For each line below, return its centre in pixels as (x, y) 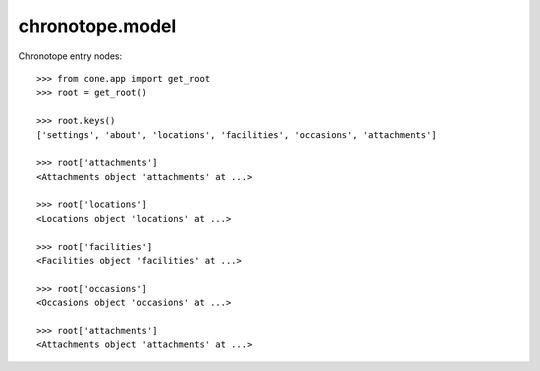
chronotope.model (97, 26)
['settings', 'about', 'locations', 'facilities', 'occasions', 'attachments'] (236, 134)
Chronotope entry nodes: (70, 56)
